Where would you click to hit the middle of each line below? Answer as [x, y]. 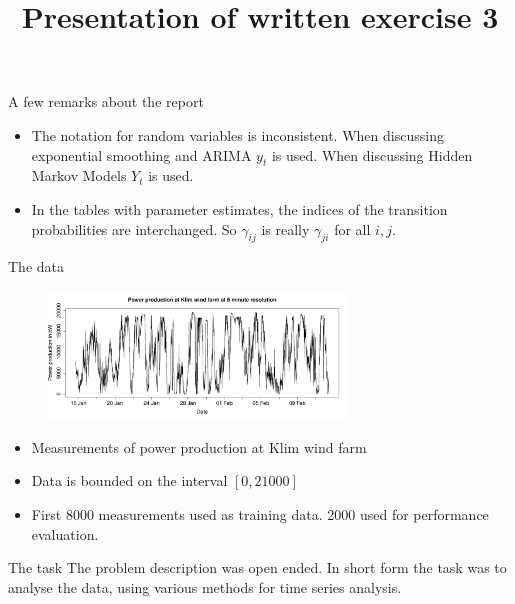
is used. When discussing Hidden [372, 154]
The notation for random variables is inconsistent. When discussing [237, 134]
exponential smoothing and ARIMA [141, 154]
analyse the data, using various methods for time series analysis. [205, 586]
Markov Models [79, 175]
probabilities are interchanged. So [134, 228]
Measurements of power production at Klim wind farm [199, 446]
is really [285, 228]
